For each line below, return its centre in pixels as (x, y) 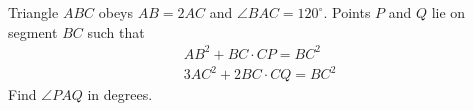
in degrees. (120, 94)
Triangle (33, 12)
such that (116, 31)
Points (351, 12)
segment (33, 31)
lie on (448, 12)
